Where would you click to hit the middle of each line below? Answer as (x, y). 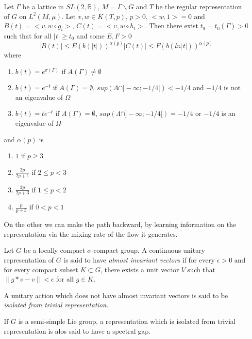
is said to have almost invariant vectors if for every (139, 260)
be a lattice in (43, 6)
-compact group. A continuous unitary (148, 250)
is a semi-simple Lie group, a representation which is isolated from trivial (127, 321)
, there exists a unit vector (140, 269)
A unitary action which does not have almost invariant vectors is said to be (116, 295)
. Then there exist (172, 26)
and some (91, 35)
